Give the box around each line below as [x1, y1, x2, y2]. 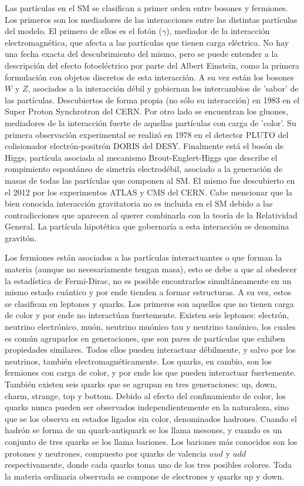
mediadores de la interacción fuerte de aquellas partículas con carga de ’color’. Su [5, 116, 296, 129]
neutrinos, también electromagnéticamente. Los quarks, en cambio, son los [5, 355, 272, 367]
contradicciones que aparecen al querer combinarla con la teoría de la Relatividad [5, 208, 298, 221]
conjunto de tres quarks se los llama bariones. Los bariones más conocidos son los [5, 435, 298, 447]
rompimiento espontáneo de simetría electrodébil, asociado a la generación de [5, 163, 282, 175]
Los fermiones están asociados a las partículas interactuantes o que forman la [5, 251, 282, 264]
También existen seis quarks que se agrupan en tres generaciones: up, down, [5, 378, 277, 390]
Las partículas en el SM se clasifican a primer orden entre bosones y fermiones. [5, 2, 288, 14]
